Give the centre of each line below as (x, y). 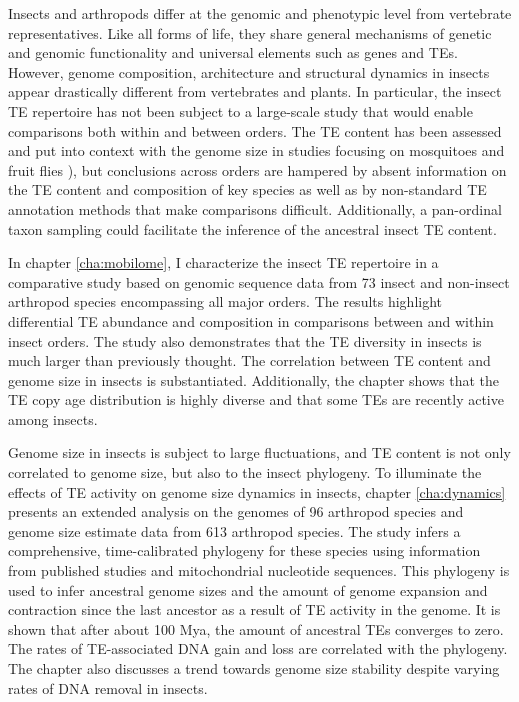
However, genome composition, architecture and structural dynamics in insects (249, 71)
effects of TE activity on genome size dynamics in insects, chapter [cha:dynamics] (257, 491)
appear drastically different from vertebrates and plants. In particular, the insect (255, 91)
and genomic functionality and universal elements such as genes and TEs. (233, 52)
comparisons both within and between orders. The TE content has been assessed (255, 130)
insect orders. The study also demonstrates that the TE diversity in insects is (245, 340)
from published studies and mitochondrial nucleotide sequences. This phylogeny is (259, 570)
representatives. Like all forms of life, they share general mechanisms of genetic (250, 32)
